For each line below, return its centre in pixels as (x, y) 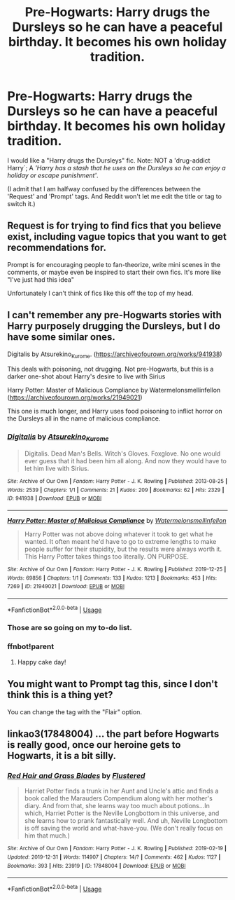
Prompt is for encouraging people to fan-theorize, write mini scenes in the (114, 264)
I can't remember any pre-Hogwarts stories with (114, 315)
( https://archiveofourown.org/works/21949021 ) (75, 397)
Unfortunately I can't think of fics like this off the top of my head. (100, 293)
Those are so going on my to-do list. (70, 628)
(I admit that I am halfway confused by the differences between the (104, 189)
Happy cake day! (42, 662)
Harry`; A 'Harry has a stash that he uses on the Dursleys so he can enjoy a (116, 168)
